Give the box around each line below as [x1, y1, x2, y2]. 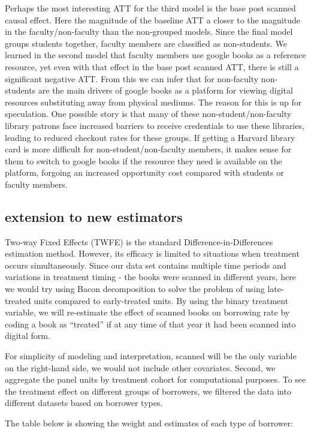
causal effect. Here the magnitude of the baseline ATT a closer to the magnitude [5, 13, 300, 26]
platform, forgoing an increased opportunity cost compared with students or [5, 166, 284, 179]
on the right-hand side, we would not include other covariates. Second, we [5, 361, 276, 374]
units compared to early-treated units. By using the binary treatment [34, 294, 289, 306]
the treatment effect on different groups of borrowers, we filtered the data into [5, 384, 291, 397]
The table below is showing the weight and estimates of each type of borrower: [5, 417, 294, 429]
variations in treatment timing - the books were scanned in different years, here [5, 270, 296, 283]
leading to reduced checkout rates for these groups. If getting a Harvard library [5, 131, 295, 143]
